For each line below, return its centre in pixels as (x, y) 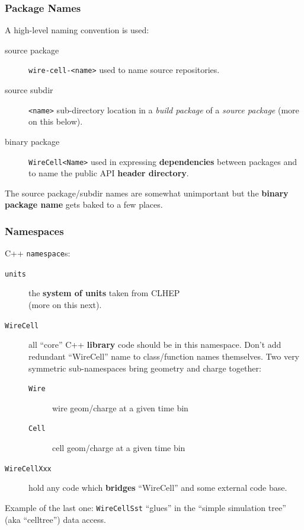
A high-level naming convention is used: (77, 30)
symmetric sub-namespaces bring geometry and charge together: (145, 368)
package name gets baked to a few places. (84, 204)
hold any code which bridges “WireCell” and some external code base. (158, 488)
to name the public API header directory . (109, 173)
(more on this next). (65, 305)
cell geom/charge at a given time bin (119, 448)
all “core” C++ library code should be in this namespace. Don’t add (155, 345)
